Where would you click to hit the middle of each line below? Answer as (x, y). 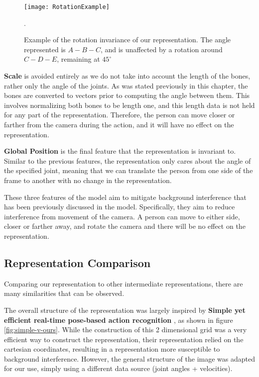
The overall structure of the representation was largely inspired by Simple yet (125, 310)
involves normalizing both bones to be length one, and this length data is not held (129, 105)
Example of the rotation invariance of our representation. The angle (128, 40)
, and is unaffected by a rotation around (161, 49)
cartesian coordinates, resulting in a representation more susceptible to (112, 349)
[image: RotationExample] (67, 7)
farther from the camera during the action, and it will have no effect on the (119, 124)
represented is (45, 49)
